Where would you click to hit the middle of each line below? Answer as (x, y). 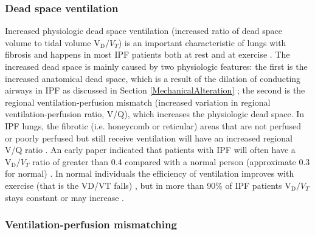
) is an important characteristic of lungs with (202, 42)
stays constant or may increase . (64, 197)
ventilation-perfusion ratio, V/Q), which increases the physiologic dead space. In (155, 114)
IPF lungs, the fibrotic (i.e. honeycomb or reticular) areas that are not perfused (153, 125)
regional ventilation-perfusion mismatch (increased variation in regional (138, 102)
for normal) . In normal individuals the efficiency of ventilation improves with (150, 173)
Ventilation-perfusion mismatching (91, 224)
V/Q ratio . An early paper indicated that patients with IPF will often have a (150, 150)
